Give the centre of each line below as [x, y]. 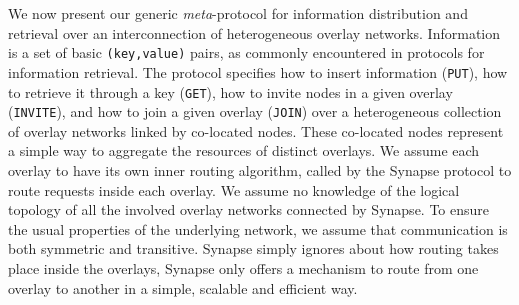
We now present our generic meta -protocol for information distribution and [238, 13]
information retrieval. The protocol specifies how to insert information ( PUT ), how [258, 71]
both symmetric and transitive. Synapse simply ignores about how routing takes [253, 248]
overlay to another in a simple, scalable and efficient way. [183, 287]
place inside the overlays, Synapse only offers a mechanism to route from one [243, 267]
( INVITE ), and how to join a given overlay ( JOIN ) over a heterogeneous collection [255, 111]
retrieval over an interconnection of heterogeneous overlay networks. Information [254, 32]
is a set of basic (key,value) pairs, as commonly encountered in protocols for [246, 52]
